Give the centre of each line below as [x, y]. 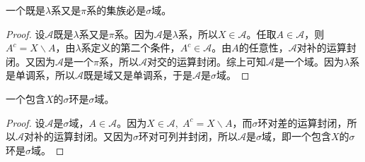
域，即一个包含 [296, 136]
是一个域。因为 [309, 61]
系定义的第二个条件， [131, 48]
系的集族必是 [116, 10]
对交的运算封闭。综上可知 [206, 61]
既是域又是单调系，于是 [138, 75]
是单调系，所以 [40, 75]
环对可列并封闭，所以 [188, 136]
